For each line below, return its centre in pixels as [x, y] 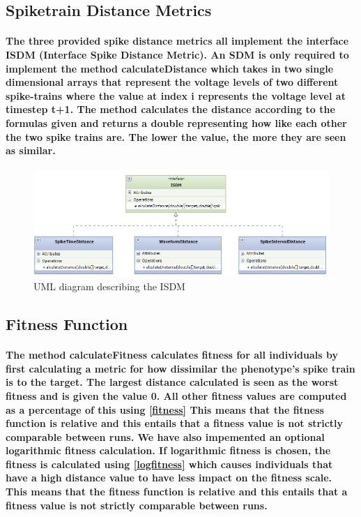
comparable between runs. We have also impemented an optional [165, 436]
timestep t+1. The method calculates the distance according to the [170, 109]
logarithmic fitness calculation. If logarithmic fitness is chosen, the [168, 450]
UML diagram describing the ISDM [109, 286]
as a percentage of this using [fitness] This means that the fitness [165, 409]
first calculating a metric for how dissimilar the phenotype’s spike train [180, 368]
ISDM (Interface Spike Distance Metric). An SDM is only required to [177, 54]
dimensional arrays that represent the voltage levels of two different [172, 82]
